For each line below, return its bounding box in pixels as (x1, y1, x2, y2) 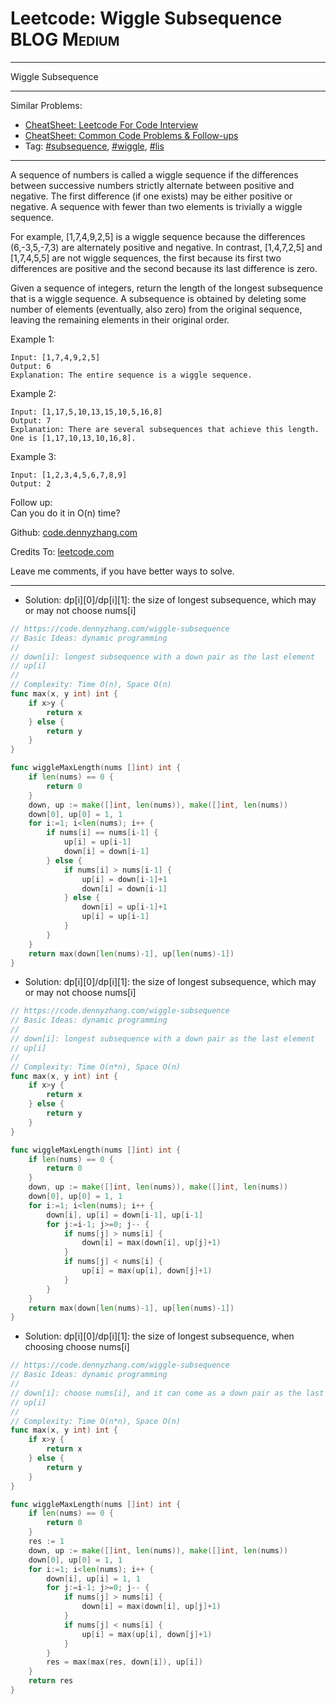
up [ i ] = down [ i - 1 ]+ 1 (81, 874, 168, 884)
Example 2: (10, 387, 57, 399)
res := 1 (28, 1537, 65, 1547)
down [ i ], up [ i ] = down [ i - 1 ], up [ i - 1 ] (46, 1210, 204, 1220)
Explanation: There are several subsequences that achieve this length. (10, 424, 320, 434)
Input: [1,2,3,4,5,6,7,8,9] (10, 470, 128, 480)
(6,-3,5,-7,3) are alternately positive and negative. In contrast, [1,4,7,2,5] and (10, 241, 323, 253)
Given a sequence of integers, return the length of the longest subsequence (10, 282, 324, 294)
